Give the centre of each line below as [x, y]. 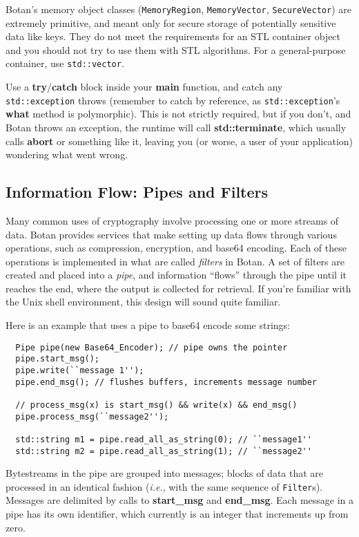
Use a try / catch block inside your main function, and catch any [144, 87]
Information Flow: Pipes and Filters [137, 192]
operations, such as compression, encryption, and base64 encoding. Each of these [176, 248]
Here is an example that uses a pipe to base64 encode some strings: [148, 325]
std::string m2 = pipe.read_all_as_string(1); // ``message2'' [164, 451]
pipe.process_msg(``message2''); [92, 416]
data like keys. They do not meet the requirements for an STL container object [173, 36]
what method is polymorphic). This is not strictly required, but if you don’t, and [178, 114]
